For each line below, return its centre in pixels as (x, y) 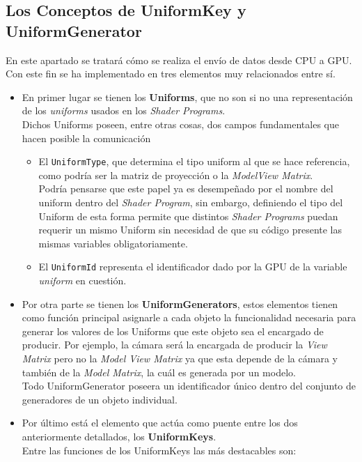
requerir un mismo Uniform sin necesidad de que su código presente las (190, 230)
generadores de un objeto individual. (100, 399)
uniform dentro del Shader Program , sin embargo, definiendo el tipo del (191, 202)
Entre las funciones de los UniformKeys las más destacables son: (159, 450)
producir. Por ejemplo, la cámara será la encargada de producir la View (174, 345)
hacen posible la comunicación (86, 138)
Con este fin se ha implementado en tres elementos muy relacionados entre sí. (171, 74)
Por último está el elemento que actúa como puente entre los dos (160, 423)
